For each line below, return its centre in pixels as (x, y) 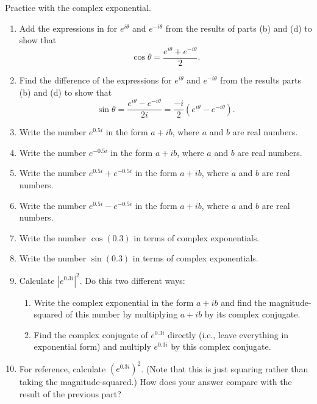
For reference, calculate (62, 368)
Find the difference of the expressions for (95, 80)
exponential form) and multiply (92, 346)
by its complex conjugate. (252, 314)
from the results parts (261, 80)
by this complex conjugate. (221, 346)
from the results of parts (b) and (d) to (239, 28)
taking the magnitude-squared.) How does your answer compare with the (155, 382)
